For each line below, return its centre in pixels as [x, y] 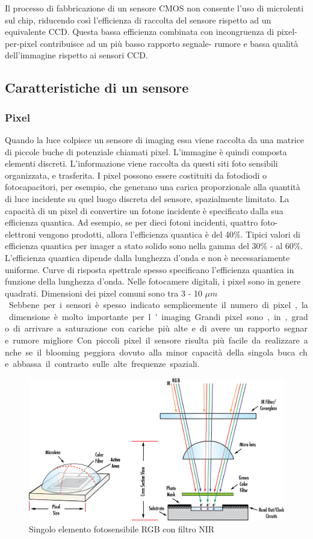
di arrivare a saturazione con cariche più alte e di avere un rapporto [147, 328]
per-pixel [21, 43]
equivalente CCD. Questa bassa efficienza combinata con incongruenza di [140, 32]
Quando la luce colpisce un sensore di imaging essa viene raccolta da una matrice [155, 139]
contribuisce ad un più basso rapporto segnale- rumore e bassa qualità [169, 43]
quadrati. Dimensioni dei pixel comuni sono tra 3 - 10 [104, 293]
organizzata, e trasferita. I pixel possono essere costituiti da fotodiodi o [136, 175]
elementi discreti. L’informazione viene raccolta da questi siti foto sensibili [141, 163]
